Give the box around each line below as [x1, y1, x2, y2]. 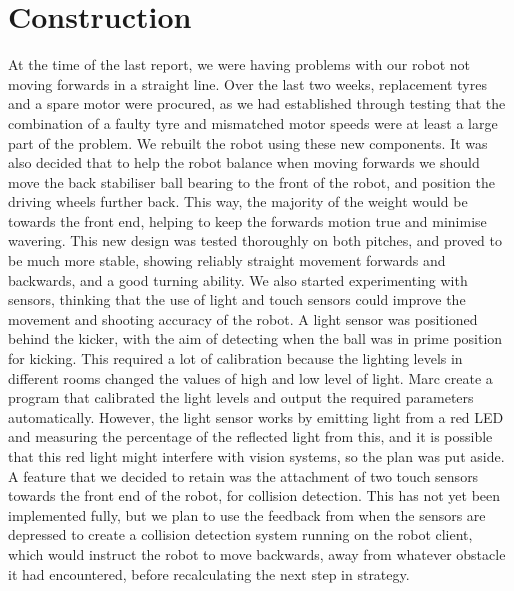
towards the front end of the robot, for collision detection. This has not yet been [8, 485, 501, 506]
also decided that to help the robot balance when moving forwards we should [8, 152, 480, 173]
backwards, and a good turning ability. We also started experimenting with [8, 269, 468, 290]
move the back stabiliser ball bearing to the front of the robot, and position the [8, 171, 495, 192]
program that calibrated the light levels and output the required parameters [8, 387, 474, 408]
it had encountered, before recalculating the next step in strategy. [8, 563, 410, 584]
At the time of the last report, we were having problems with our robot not [8, 54, 470, 75]
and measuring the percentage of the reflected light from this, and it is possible [8, 426, 493, 447]
